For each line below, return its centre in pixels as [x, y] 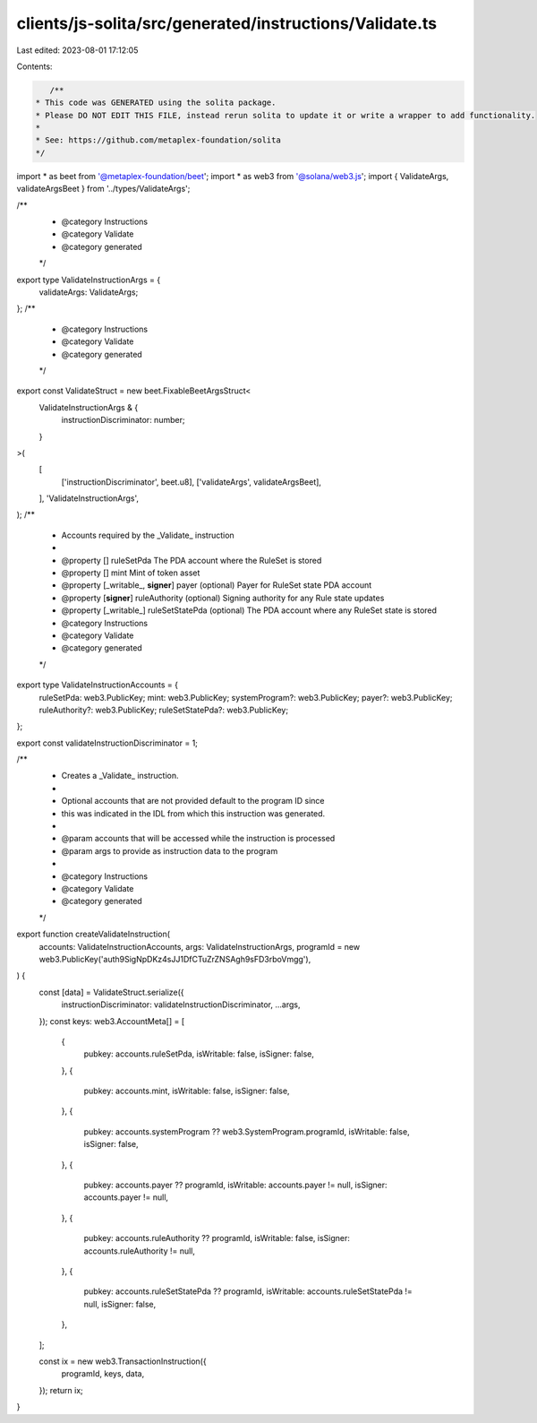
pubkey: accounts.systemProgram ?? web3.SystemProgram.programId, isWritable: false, [247, 1131]
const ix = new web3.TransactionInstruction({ [123, 1361]
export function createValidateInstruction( [93, 934]
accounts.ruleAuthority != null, [140, 1251]
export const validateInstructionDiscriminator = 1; [107, 743]
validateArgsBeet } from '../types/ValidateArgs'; [103, 189]
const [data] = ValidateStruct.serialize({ [111, 992]
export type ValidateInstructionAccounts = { [98, 685]
